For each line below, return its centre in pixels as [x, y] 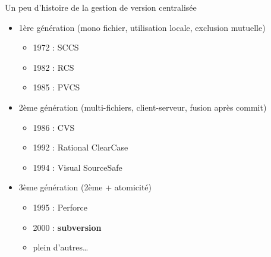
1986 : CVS [54, 127]
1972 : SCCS [56, 47]
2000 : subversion [67, 227]
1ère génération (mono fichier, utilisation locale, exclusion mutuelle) [142, 27]
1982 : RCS [53, 67]
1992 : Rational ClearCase [81, 147]
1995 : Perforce [60, 207]
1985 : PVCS [56, 87]
